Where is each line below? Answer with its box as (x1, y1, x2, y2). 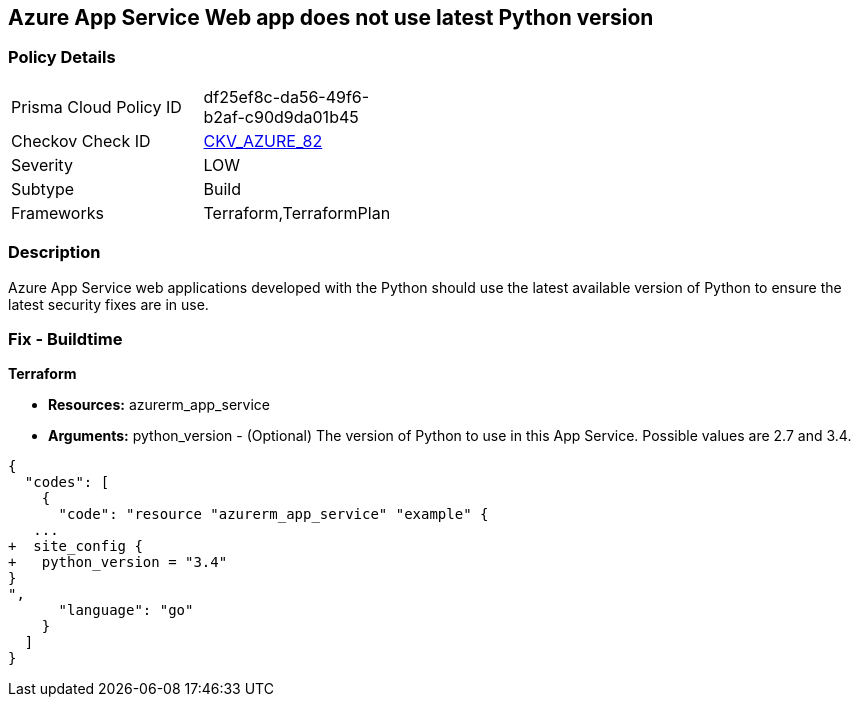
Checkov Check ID (11, 130, 151, 151)
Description (8, 242, 101, 263)
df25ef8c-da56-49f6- (203, 86, 370, 107)
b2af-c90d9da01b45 (203, 106, 359, 127)
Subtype (11, 178, 75, 199)
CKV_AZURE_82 (203, 130, 323, 151)
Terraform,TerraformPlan (203, 202, 391, 223)
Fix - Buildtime (8, 328, 123, 349)
